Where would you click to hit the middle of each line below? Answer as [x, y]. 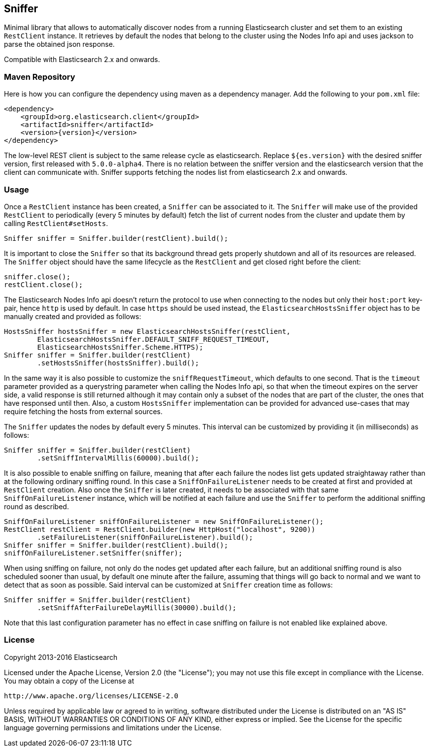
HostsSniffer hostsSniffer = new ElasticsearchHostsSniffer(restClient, [147, 331]
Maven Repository [40, 77]
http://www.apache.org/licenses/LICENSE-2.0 [91, 696]
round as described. [36, 506]
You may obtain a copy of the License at [69, 681]
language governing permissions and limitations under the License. [113, 727]
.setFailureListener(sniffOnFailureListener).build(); [145, 537]
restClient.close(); [44, 284]
